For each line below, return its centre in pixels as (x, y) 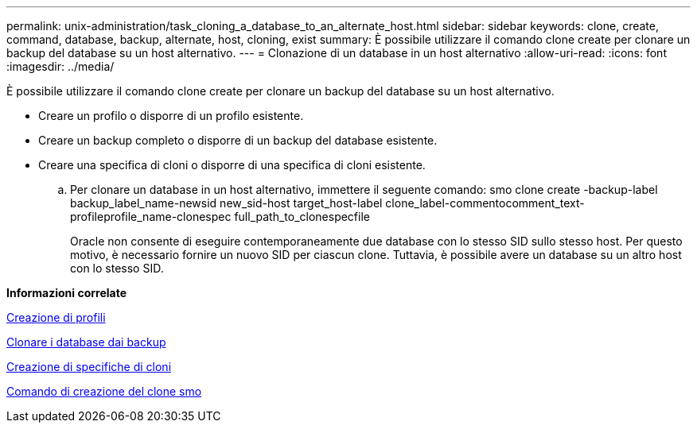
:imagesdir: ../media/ (60, 66)
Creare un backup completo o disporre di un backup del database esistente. (238, 140)
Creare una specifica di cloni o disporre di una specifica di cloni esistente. (232, 165)
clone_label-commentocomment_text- (485, 203)
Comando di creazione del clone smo (104, 391)
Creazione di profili (56, 317)
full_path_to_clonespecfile (302, 216)
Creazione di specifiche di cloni (89, 367)
